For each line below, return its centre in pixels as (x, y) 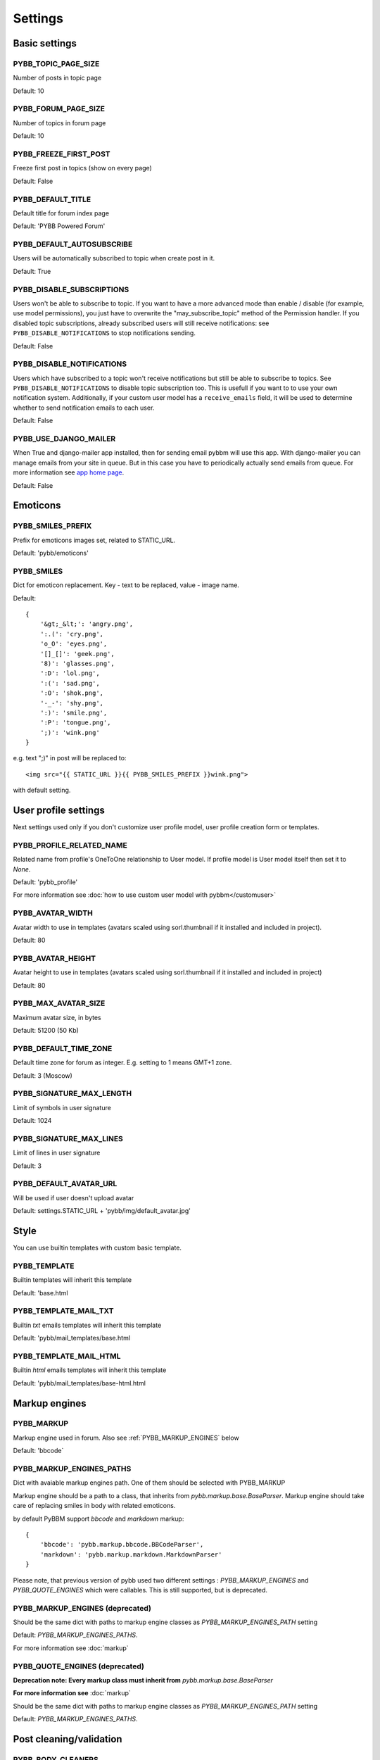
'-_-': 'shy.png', (72, 703)
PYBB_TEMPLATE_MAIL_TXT (63, 1311)
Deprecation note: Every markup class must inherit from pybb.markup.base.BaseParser (143, 1680)
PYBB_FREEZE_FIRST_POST (62, 154)
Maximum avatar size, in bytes (57, 1017)
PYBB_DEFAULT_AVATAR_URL (65, 1184)
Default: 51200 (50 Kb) (46, 1031)
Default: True (32, 271)
